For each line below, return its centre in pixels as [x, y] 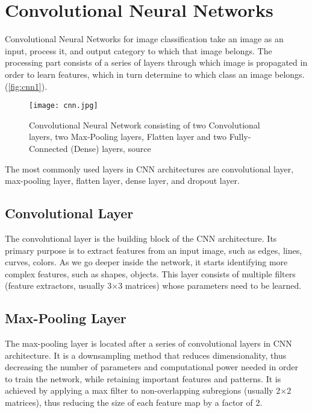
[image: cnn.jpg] [64, 106]
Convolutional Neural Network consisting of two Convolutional [145, 125]
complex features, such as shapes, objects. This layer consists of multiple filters [150, 273]
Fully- [240, 137]
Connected [48, 148]
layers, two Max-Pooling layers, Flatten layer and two [128, 137]
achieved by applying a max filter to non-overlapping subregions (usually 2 [143, 390]
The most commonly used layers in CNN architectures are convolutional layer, [149, 169]
